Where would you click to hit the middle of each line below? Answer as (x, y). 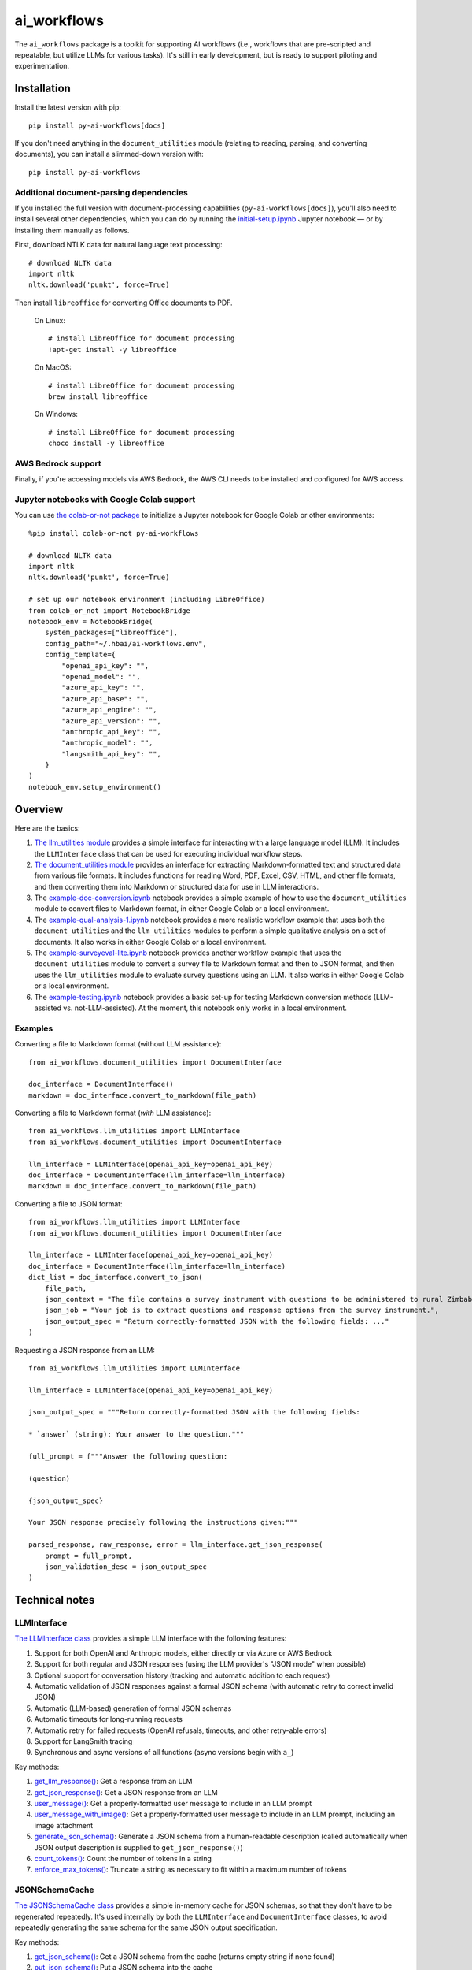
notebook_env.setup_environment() (95, 787)
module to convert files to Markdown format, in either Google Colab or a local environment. (182, 909)
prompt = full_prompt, (88, 1556)
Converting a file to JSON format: (68, 1204)
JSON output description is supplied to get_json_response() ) (138, 1847)
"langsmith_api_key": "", (111, 754)
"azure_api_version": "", (111, 721)
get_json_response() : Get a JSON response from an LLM (126, 1792)
